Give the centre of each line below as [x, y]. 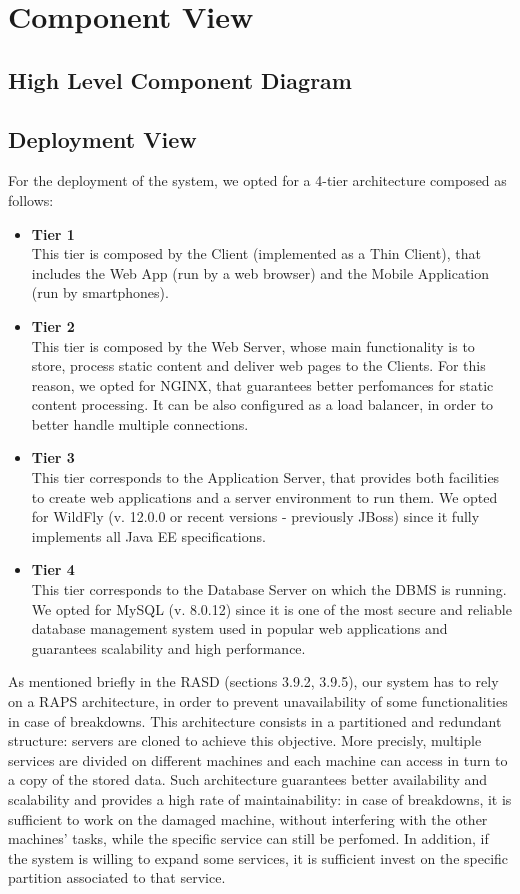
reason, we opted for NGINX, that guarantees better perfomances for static [262, 384]
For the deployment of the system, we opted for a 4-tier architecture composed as [257, 180]
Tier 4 [53, 569]
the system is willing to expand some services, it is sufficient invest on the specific [258, 857]
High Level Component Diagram [180, 79]
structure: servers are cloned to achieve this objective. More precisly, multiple [245, 740]
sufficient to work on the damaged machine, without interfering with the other [248, 818]
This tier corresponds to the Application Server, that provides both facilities [265, 477]
